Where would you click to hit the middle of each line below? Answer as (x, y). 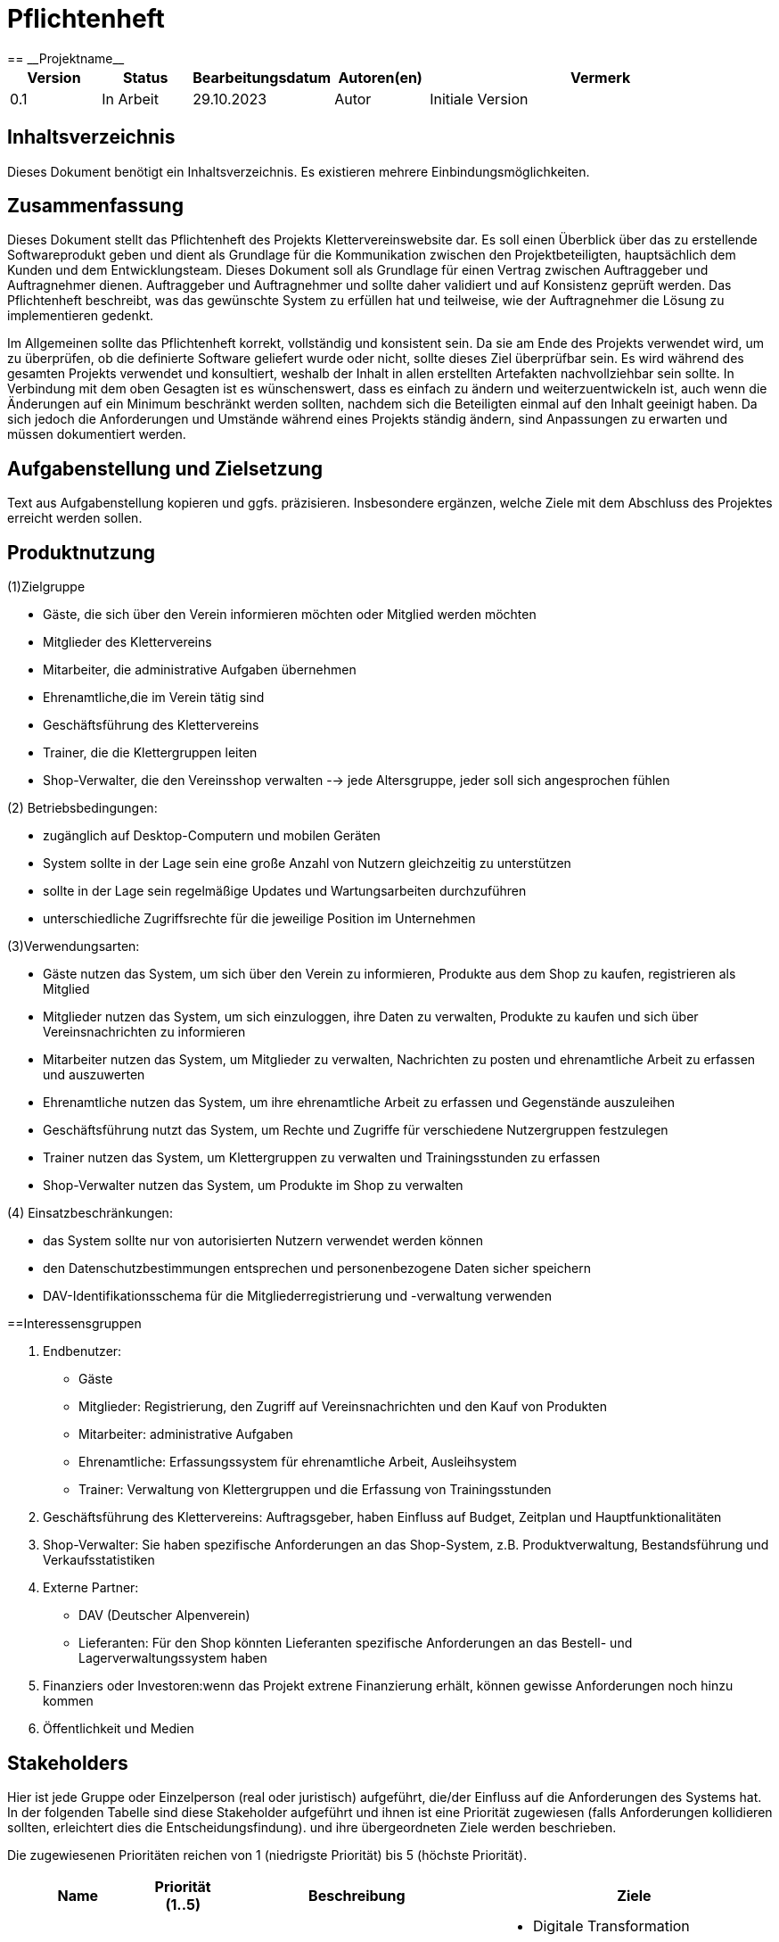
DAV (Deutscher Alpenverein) (164, 1616)
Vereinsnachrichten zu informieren (144, 1032)
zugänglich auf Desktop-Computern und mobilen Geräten (212, 836)
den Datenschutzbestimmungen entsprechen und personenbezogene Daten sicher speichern (317, 1268)
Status (145, 77)
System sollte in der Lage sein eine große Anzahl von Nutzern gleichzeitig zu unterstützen (307, 864)
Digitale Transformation (611, 1925)
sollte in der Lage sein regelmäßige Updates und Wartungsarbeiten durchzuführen (285, 891)
